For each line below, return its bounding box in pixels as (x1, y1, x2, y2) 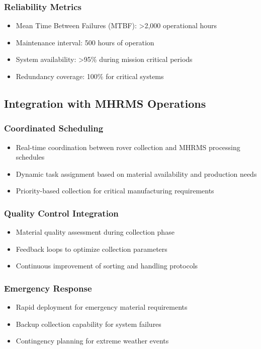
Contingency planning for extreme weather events (16, 335, 169, 346)
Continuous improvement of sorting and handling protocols (16, 260, 198, 271)
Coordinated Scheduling (4, 122, 104, 134)
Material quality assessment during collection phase (16, 227, 175, 237)
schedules (16, 152, 45, 162)
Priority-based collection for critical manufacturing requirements (16, 185, 214, 196)
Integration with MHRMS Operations (4, 95, 206, 111)
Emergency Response (4, 282, 92, 294)
